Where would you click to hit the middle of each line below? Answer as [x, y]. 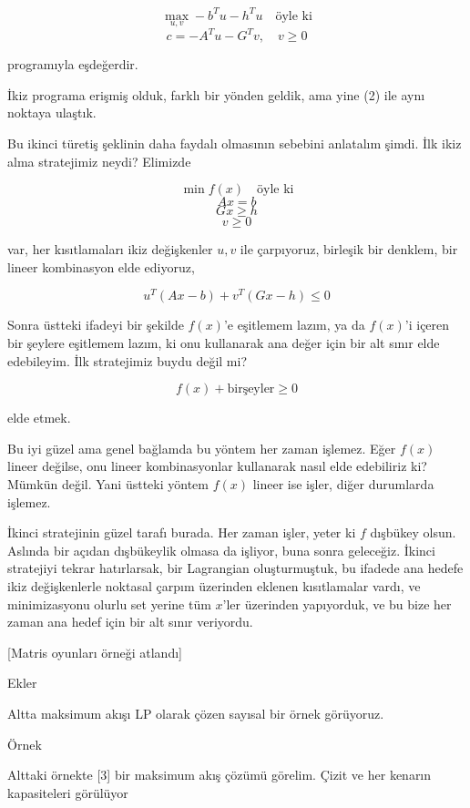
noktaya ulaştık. [52, 113]
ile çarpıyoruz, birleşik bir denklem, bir [349, 249]
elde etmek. [39, 418]
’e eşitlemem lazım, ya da [294, 325]
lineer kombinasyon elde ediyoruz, [101, 266]
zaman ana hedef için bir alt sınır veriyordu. [130, 622]
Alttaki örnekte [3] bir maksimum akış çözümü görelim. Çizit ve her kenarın [220, 775]
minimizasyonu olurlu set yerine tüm [109, 603]
